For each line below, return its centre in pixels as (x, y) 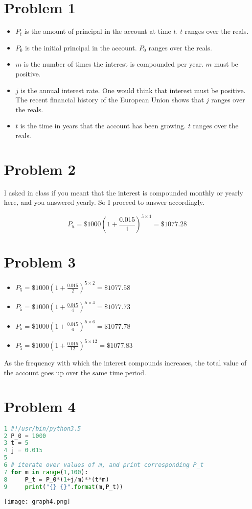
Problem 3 (40, 262)
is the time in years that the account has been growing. (103, 126)
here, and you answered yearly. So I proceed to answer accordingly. (104, 202)
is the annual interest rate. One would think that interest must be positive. (133, 90)
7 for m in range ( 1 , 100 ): (46, 472)
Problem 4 (40, 406)
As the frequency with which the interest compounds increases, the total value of (125, 363)
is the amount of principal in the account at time (98, 31)
